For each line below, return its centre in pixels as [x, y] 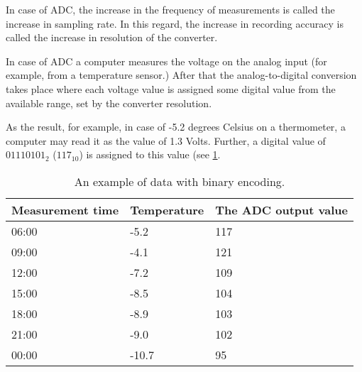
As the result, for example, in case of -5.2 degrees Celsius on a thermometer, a [176, 127]
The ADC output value [281, 209]
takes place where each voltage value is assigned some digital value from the [171, 88]
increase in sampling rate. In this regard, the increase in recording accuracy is [175, 23]
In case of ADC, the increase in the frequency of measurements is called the [170, 9]
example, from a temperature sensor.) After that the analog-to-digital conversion [181, 75]
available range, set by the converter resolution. [109, 103]
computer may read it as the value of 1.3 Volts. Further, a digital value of [166, 140]
